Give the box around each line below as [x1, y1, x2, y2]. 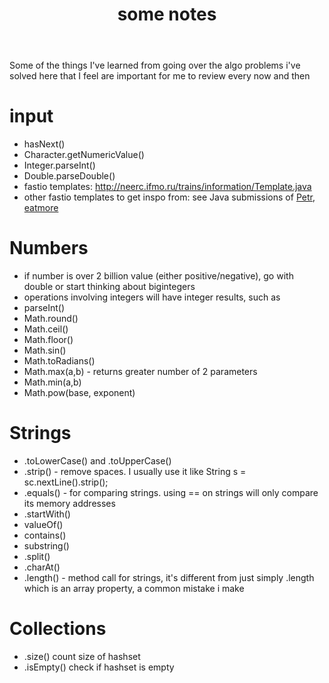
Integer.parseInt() [23, 159, 96, 172]
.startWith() [23, 508, 71, 520]
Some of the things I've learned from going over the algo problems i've [9, 59, 301, 72]
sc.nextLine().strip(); [23, 476, 109, 488]
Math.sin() [23, 344, 67, 357]
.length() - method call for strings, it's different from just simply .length [23, 572, 315, 583]
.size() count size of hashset [23, 650, 141, 662]
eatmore [23, 202, 59, 214]
